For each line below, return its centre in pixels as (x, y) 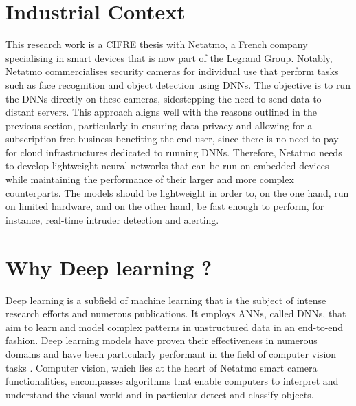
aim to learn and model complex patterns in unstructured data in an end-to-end (175, 327)
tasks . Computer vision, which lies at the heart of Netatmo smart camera (162, 367)
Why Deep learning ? (109, 267)
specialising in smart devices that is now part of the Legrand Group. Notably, (169, 57)
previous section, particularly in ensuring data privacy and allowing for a (159, 125)
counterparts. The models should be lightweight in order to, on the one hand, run (177, 192)
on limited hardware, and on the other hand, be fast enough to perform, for (165, 206)
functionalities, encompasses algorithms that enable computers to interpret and (172, 381)
